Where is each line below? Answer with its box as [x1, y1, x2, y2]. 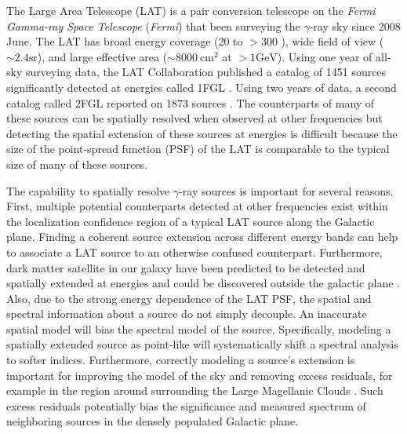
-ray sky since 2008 [309, 17, 401, 34]
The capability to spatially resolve [6, 182, 170, 199]
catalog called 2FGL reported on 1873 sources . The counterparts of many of [6, 94, 375, 111]
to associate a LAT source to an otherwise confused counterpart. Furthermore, [6, 243, 383, 260]
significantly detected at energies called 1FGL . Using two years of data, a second [6, 78, 397, 95]
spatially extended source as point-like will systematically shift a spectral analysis [6, 336, 398, 352]
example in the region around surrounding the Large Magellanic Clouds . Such [6, 382, 383, 399]
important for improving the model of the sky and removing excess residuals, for [6, 367, 393, 383]
